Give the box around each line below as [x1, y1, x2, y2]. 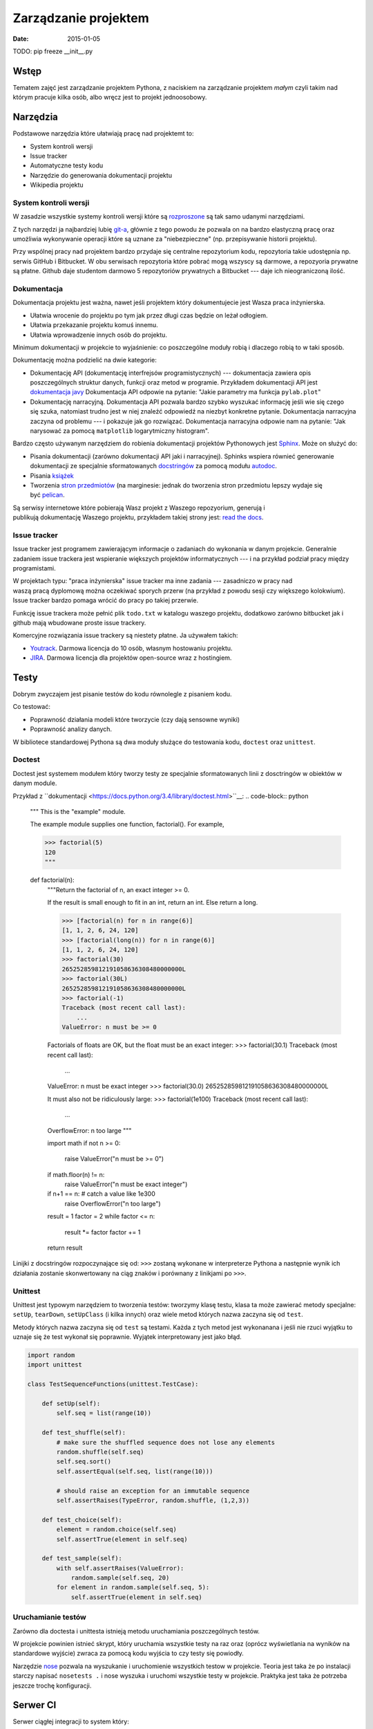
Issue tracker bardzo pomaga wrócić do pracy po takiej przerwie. [12, 596, 199, 604]
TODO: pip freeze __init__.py [12, 47, 93, 55]
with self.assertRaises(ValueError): [56, 1564, 184, 1572]
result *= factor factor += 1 [64, 1228, 141, 1236]
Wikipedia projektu [30, 181, 84, 189]
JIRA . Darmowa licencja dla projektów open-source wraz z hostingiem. [30, 654, 232, 662]
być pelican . [30, 491, 65, 499]
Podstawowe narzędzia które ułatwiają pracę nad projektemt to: [12, 129, 194, 138]
